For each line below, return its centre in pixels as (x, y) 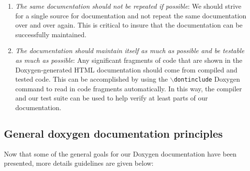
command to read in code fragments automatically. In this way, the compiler (129, 88)
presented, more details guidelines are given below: (79, 163)
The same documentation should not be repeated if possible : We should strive (128, 6)
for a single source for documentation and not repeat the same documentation (131, 15)
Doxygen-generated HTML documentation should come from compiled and (126, 69)
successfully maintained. (51, 34)
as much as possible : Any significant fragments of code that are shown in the (129, 60)
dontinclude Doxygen (207, 79)
